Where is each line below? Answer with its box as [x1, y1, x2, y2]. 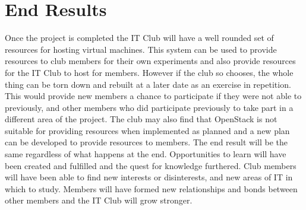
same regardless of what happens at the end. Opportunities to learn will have [5, 148, 286, 160]
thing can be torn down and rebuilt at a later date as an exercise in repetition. [5, 78, 291, 90]
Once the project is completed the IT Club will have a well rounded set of [5, 31, 274, 44]
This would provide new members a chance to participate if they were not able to [5, 90, 302, 102]
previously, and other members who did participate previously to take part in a [5, 101, 294, 113]
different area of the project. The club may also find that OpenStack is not [5, 113, 277, 125]
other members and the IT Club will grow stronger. [5, 194, 193, 206]
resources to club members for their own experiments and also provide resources [5, 55, 296, 67]
